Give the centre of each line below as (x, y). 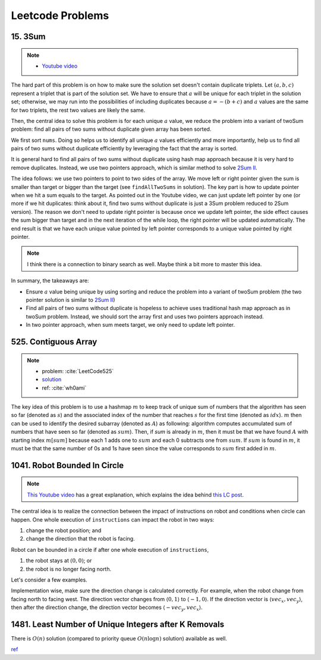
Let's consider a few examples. (49, 580)
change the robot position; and (64, 530)
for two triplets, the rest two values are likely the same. (78, 110)
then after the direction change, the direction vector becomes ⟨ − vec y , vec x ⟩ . (107, 608)
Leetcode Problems (60, 15)
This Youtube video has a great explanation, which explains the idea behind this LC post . (135, 495)
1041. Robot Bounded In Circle (67, 465)
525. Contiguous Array (54, 342)
